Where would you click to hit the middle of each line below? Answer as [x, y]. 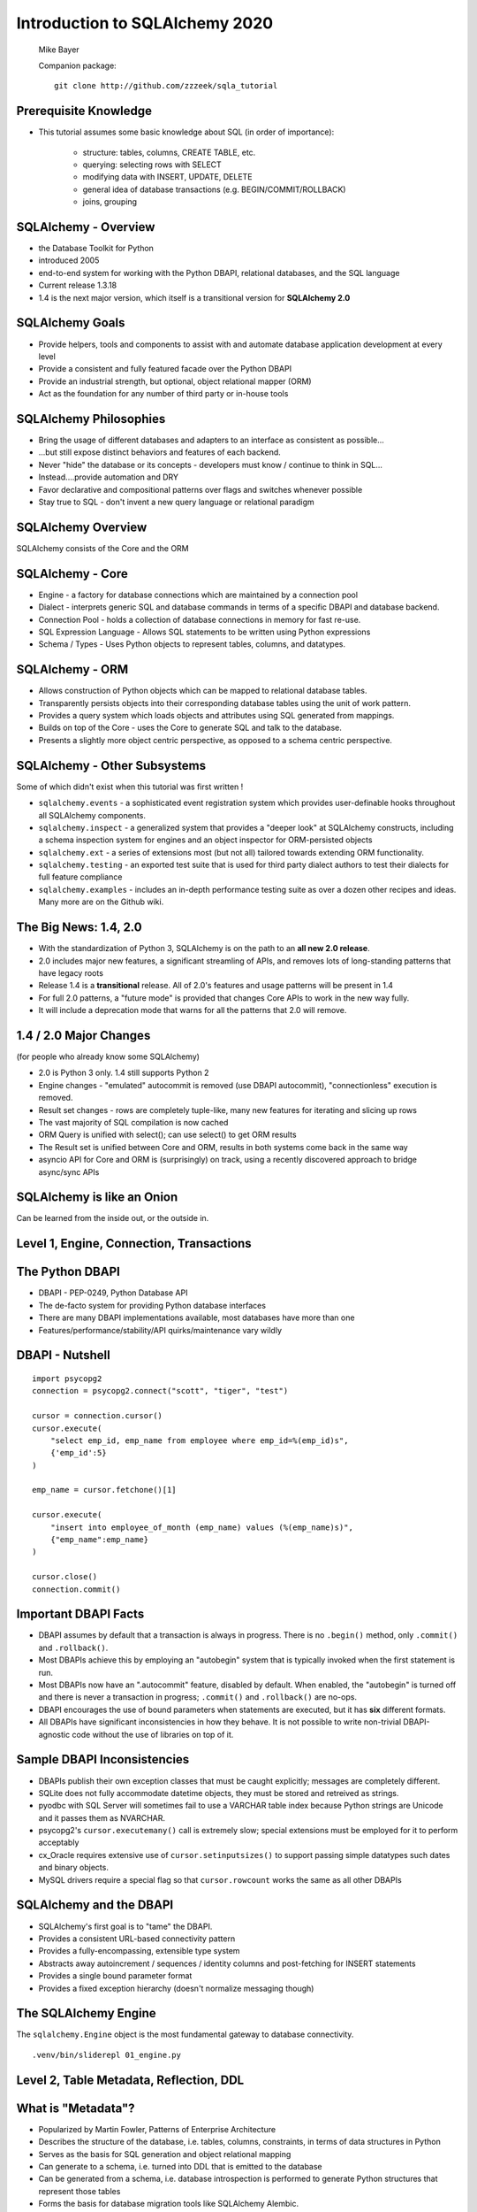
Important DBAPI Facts [80, 1614]
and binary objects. [74, 1868]
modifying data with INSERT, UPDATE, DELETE [167, 177]
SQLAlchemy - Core [72, 574]
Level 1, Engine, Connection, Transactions [134, 1244]
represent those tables [79, 2191]
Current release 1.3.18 [78, 285]
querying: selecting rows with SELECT [152, 165]
